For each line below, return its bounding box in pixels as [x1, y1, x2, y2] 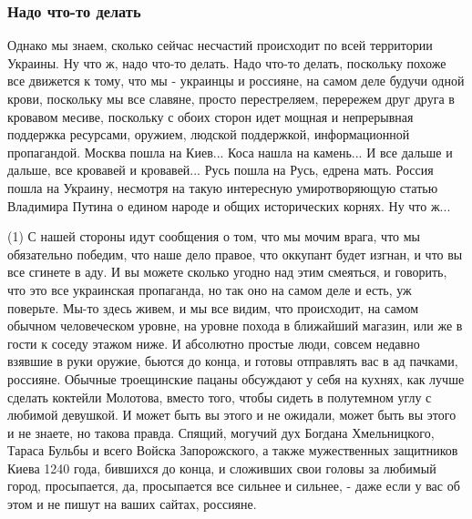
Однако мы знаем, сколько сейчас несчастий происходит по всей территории [7, 36, 433, 55]
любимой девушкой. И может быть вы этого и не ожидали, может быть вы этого [7, 405, 457, 424]
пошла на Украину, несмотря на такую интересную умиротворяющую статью [7, 178, 438, 197]
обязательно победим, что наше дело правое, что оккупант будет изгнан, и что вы [7, 244, 463, 263]
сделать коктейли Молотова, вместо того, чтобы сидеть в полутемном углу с [7, 387, 432, 406]
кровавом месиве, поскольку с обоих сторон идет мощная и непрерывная [7, 107, 414, 126]
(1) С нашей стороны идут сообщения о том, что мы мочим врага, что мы [7, 227, 421, 246]
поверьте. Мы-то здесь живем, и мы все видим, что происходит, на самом [7, 298, 419, 317]
